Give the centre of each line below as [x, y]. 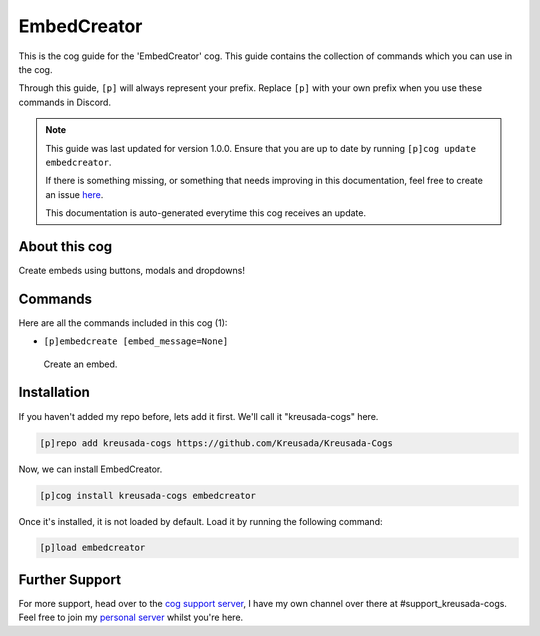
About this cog [65, 246]
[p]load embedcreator [92, 548]
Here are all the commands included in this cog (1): [123, 322]
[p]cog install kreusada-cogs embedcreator [148, 495]
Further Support [70, 579]
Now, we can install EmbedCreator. [90, 469]
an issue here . [74, 194]
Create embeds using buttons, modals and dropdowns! [131, 270]
